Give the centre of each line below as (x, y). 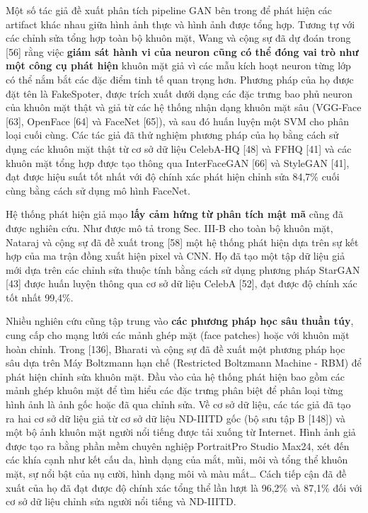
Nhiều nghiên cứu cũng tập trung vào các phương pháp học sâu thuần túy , (180, 321)
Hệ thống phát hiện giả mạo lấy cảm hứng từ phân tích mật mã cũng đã (174, 214)
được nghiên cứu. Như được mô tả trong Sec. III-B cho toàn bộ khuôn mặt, (169, 227)
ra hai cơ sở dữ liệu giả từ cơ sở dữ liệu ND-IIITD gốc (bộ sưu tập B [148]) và (176, 418)
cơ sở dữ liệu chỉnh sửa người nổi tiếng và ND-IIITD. (121, 501)
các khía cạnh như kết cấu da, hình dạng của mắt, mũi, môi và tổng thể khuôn (177, 460)
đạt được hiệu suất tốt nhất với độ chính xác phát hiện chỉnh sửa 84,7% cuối (173, 177)
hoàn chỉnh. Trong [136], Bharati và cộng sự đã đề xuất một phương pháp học (176, 348)
